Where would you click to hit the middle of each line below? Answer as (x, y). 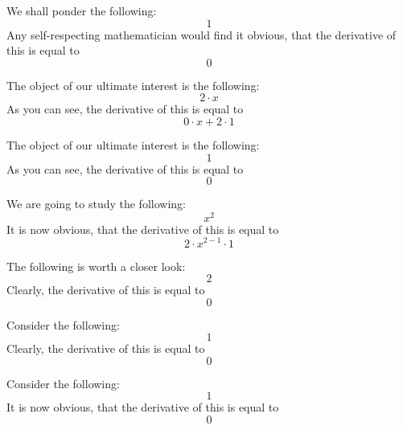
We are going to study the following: (96, 204)
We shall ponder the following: (82, 10)
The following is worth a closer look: (96, 266)
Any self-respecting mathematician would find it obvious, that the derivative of (201, 34)
